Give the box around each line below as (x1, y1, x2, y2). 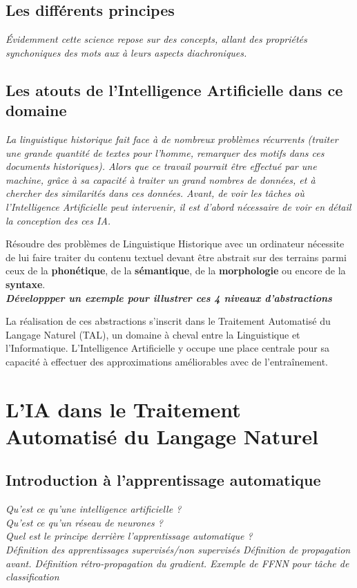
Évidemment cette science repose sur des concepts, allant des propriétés (6, 32, 307, 46)
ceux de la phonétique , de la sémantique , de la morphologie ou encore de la (6, 263, 346, 278)
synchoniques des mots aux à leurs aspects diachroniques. (6, 45, 247, 59)
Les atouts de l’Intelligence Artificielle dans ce (6, 79, 343, 100)
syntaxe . (6, 276, 46, 291)
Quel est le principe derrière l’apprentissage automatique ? (6, 529, 253, 543)
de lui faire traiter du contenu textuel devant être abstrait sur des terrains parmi (6, 249, 347, 264)
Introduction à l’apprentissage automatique (6, 469, 321, 491)
